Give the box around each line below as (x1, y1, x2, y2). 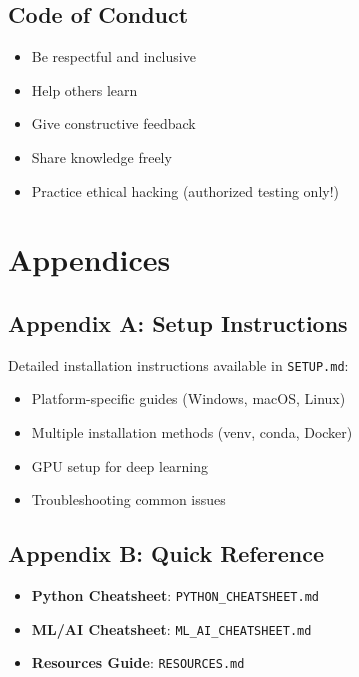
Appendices (8, 239, 171, 280)
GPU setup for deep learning (31, 455, 209, 476)
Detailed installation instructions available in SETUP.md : (8, 354, 349, 375)
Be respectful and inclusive (31, 46, 196, 67)
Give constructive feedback (31, 113, 196, 134)
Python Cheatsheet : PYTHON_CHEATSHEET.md (31, 584, 319, 605)
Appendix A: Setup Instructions (8, 307, 348, 338)
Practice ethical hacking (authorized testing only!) (31, 180, 339, 201)
